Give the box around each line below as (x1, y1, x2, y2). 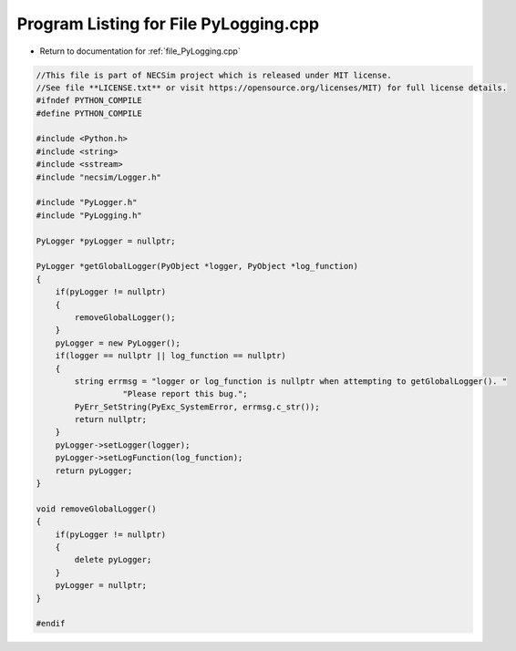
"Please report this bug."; (122, 388, 248, 399)
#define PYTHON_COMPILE (36, 108, 143, 119)
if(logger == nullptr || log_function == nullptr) (55, 351, 286, 361)
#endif (36, 618, 66, 629)
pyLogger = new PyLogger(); (55, 337, 181, 348)
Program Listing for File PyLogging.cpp (16, 14, 319, 34)
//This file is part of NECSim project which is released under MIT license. (36, 69, 392, 80)
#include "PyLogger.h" (36, 197, 138, 208)
